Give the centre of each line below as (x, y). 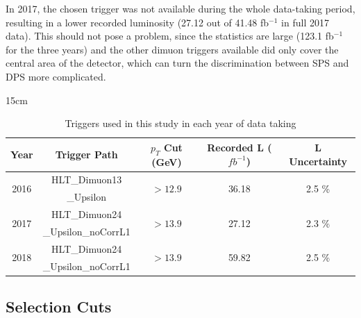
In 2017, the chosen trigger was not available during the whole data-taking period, (180, 8)
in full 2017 (305, 22)
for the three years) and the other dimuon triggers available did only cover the (172, 49)
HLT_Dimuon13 (87, 179)
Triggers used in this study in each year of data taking (180, 123)
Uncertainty (318, 161)
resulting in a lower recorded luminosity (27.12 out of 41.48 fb (137, 22)
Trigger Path (86, 154)
